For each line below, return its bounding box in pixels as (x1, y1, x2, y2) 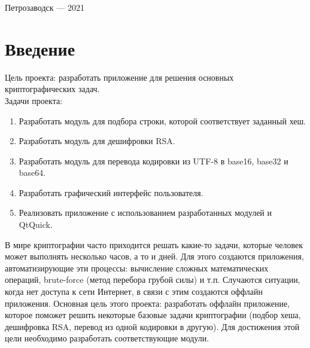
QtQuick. (19, 218, 53, 231)
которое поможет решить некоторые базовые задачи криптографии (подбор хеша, (5, 309, 301, 321)
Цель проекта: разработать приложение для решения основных (5, 71, 234, 83)
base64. (19, 166, 46, 179)
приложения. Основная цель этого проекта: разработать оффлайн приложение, (5, 297, 290, 309)
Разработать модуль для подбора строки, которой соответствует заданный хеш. (19, 114, 306, 127)
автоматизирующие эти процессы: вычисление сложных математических (5, 261, 269, 274)
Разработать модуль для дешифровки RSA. (19, 135, 175, 147)
